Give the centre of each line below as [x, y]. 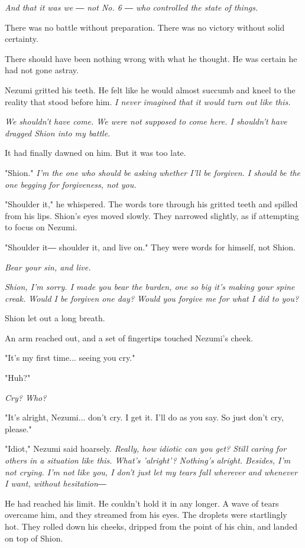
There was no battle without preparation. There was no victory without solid [145, 27]
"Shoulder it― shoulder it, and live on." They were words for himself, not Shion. [150, 247]
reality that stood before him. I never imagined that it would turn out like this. [148, 101]
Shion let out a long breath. [55, 318]
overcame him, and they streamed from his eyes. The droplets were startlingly [146, 515]
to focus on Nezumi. [41, 227]
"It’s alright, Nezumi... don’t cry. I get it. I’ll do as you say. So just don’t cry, [144, 417]
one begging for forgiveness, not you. [71, 184]
